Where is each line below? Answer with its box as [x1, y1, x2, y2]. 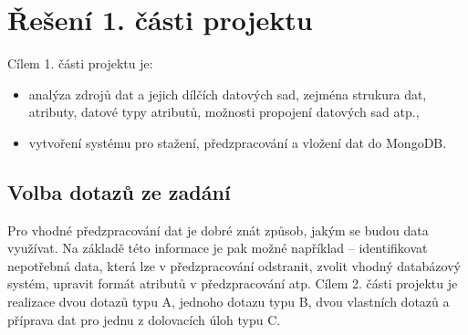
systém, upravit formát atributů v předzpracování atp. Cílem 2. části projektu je [7, 274, 458, 293]
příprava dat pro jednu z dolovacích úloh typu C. [7, 309, 281, 329]
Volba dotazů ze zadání [7, 177, 231, 205]
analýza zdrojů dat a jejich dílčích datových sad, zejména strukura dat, [28, 84, 427, 103]
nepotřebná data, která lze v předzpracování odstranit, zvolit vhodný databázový [7, 256, 461, 275]
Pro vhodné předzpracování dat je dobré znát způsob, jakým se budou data [7, 220, 429, 239]
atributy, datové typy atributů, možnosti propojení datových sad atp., [28, 102, 420, 121]
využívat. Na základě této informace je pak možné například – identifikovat [7, 238, 428, 257]
